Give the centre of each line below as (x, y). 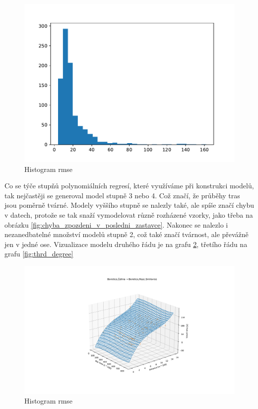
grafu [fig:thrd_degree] (39, 254)
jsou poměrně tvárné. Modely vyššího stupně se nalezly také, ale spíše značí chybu (129, 205)
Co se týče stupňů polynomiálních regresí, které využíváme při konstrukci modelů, (129, 186)
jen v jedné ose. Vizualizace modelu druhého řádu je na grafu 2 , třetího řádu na (126, 244)
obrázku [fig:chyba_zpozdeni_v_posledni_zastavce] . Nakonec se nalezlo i (116, 224)
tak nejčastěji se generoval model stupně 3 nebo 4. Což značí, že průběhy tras (122, 195)
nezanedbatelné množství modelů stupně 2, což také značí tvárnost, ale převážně (127, 234)
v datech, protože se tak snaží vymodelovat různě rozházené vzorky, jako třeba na (129, 214)
